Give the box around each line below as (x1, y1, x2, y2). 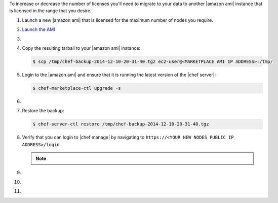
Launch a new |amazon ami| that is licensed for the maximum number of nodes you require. (22, 17, 214, 23)
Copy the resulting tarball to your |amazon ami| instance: (22, 45, 141, 51)
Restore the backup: (22, 108, 64, 114)
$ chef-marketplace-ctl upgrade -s (32, 85, 121, 91)
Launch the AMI (22, 26, 55, 32)
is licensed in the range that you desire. (9, 8, 92, 14)
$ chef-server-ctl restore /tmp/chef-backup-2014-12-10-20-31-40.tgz (32, 121, 209, 127)
